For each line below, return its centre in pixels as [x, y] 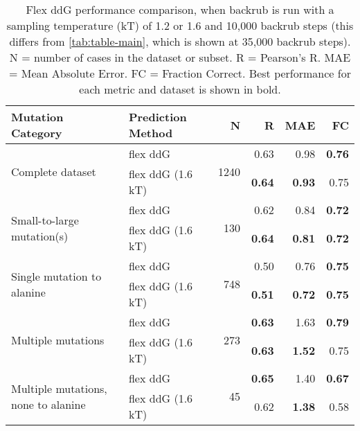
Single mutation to [56, 276]
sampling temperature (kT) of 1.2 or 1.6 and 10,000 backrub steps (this [180, 25]
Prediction [157, 117]
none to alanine [48, 404]
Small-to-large [45, 220]
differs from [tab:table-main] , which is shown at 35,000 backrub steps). [180, 41]
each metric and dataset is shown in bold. [180, 89]
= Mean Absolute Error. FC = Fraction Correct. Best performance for [180, 73]
